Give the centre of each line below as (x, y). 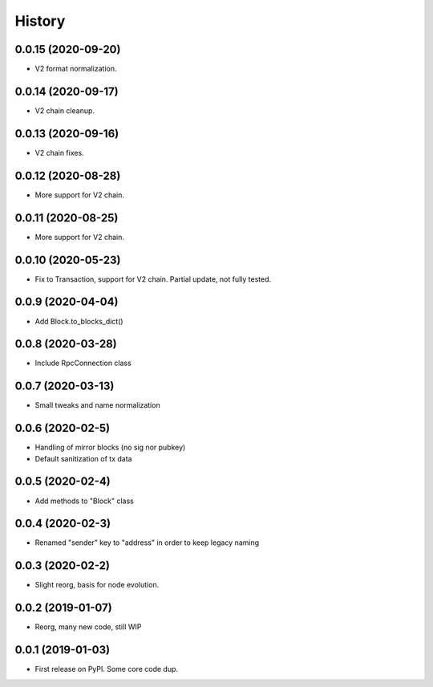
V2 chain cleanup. (65, 110)
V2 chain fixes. (59, 152)
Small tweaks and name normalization (97, 405)
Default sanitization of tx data (83, 458)
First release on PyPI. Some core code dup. (107, 669)
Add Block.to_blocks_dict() (79, 321)
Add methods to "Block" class (84, 501)
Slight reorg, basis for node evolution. (97, 585)
